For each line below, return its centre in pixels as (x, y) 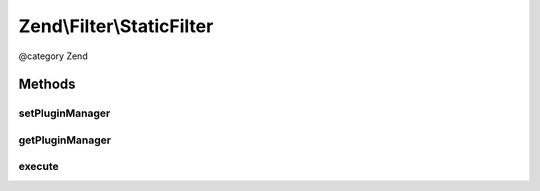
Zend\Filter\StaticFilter (116, 26)
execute (38, 167)
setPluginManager (64, 113)
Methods (47, 84)
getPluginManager (65, 140)
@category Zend (53, 56)
